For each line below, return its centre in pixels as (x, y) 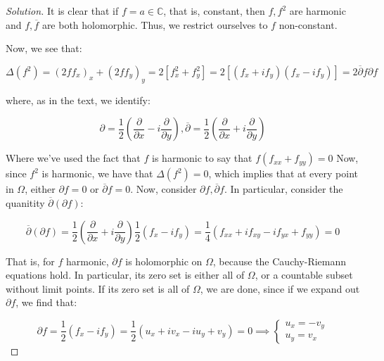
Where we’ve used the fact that (73, 158)
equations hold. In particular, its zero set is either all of (125, 275)
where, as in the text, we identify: (78, 100)
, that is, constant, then (214, 11)
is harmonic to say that (202, 158)
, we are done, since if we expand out (280, 288)
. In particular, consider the (283, 189)
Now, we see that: (44, 48)
